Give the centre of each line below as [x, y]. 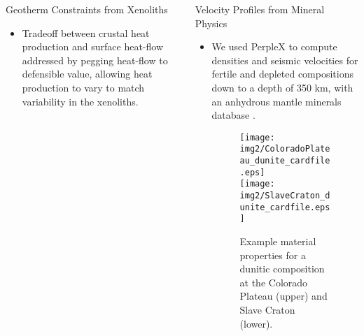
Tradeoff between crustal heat [86, 32]
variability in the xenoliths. [80, 101]
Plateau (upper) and [283, 296]
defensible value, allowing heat [87, 74]
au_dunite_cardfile [285, 161]
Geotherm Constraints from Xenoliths [87, 9]
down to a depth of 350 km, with [282, 87]
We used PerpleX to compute [274, 46]
